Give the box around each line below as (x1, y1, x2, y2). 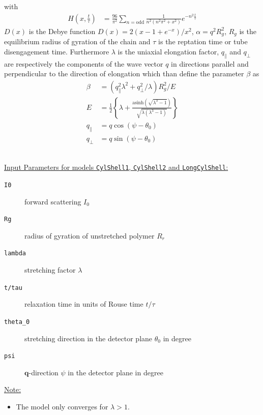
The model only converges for (16, 401, 108, 411)
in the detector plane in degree (68, 367, 163, 377)
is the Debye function (28, 25, 96, 36)
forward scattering (24, 196, 81, 206)
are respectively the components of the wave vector (4, 58, 163, 69)
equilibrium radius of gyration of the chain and (4, 36, 151, 47)
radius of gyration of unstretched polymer (24, 230, 155, 241)
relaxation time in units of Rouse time (24, 299, 143, 309)
